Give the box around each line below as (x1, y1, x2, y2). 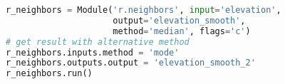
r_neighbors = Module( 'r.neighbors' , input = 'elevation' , (6, 5, 281, 15)
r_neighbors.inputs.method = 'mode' (6, 47, 180, 58)
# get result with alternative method (6, 36, 190, 47)
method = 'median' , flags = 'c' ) (113, 26, 251, 36)
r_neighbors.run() (6, 68, 93, 79)
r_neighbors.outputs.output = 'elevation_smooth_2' (6, 58, 256, 68)
